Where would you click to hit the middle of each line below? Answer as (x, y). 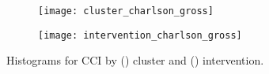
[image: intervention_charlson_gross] (140, 35)
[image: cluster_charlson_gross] (126, 11)
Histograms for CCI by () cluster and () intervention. (135, 60)
